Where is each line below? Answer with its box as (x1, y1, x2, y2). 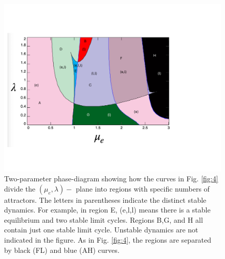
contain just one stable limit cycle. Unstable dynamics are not (4, 224, 198, 235)
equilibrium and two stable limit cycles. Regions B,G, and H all (4, 214, 203, 225)
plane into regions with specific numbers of (76, 183, 210, 194)
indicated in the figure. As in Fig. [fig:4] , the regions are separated (4, 234, 212, 245)
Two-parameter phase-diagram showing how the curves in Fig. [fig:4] (4, 173, 218, 184)
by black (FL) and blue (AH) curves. (4, 244, 120, 255)
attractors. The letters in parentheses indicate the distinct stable (4, 194, 207, 205)
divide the (4, 183, 36, 194)
